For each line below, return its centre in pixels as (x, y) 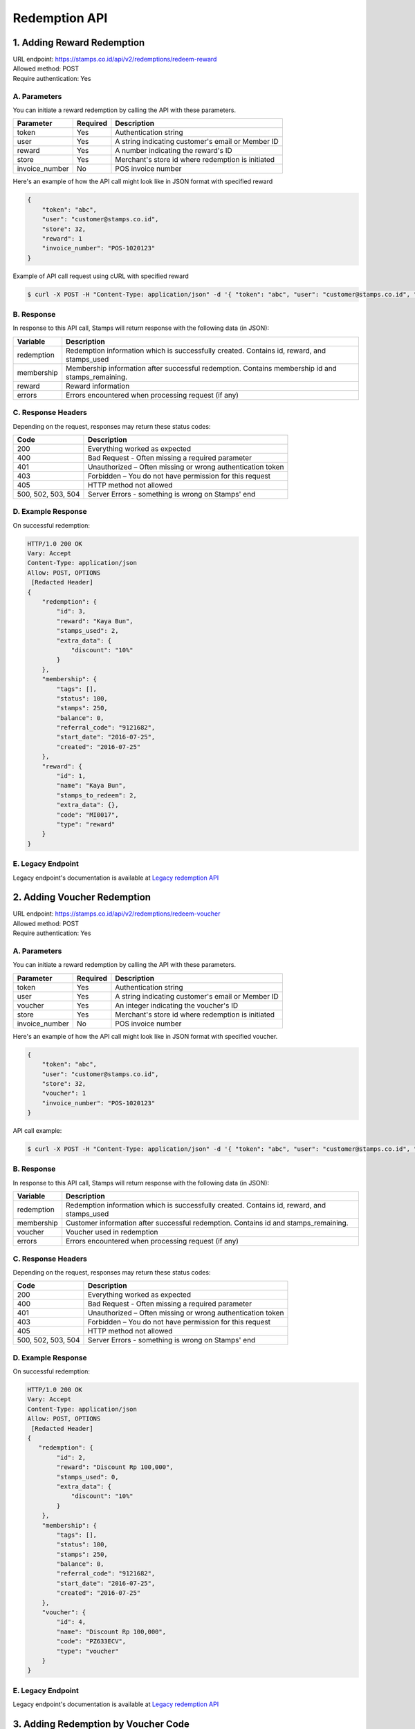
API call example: (37, 1131)
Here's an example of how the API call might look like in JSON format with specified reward (143, 182)
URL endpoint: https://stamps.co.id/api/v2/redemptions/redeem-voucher (117, 914)
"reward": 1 (62, 238)
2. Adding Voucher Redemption (82, 897)
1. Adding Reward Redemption (79, 43)
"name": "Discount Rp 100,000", (111, 1631)
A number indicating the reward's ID (174, 151)
